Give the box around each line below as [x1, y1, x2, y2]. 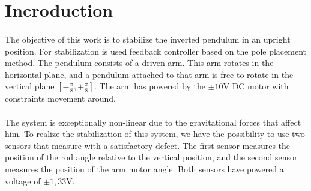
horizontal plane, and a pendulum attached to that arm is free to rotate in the [5, 68, 294, 80]
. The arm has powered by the [94, 80, 205, 92]
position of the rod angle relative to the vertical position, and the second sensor [5, 151, 298, 163]
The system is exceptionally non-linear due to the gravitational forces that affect [5, 115, 301, 128]
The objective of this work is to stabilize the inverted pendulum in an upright [5, 32, 291, 45]
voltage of [5, 174, 41, 187]
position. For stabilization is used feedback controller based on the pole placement [5, 44, 306, 57]
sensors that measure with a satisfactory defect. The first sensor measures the [5, 139, 291, 151]
